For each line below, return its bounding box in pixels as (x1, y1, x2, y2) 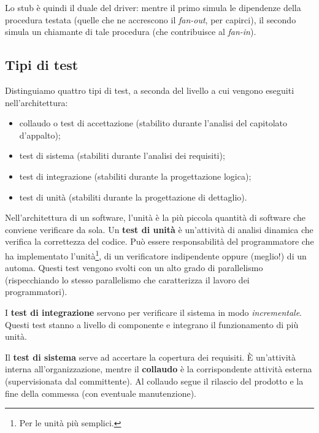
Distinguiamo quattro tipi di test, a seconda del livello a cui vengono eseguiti (5, 83, 294, 96)
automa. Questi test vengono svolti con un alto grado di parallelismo (5, 261, 263, 274)
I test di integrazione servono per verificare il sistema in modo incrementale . (5, 305, 302, 318)
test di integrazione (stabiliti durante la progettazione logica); (19, 169, 252, 182)
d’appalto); (19, 128, 61, 141)
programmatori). (5, 285, 67, 298)
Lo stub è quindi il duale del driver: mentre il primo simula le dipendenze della (5, 1, 301, 13)
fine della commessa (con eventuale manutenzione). (5, 386, 197, 399)
